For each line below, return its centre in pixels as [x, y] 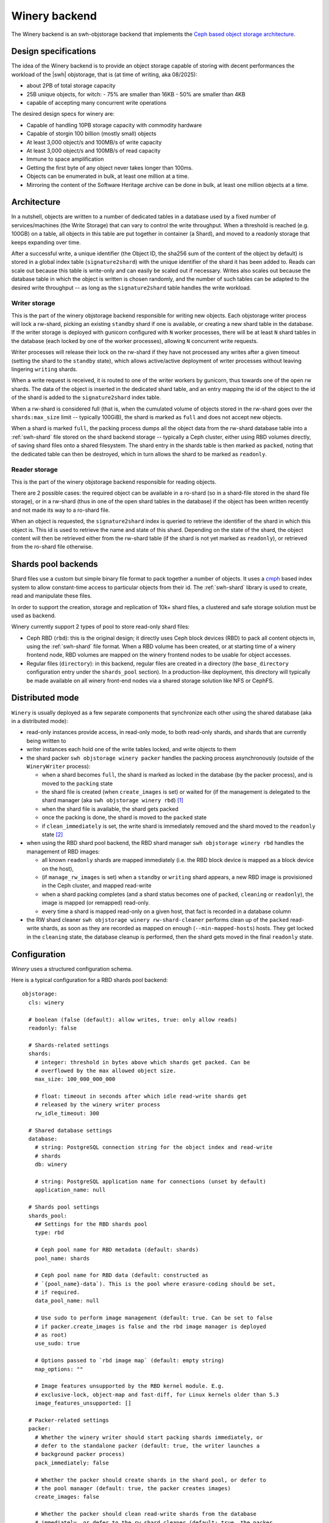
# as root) [51, 1335]
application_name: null [70, 1190]
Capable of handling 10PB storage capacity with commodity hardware [114, 125]
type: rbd [49, 1233]
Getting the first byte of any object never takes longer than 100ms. [110, 168]
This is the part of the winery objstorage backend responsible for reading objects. [114, 482]
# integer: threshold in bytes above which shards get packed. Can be [142, 1062]
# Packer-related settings [69, 1420]
